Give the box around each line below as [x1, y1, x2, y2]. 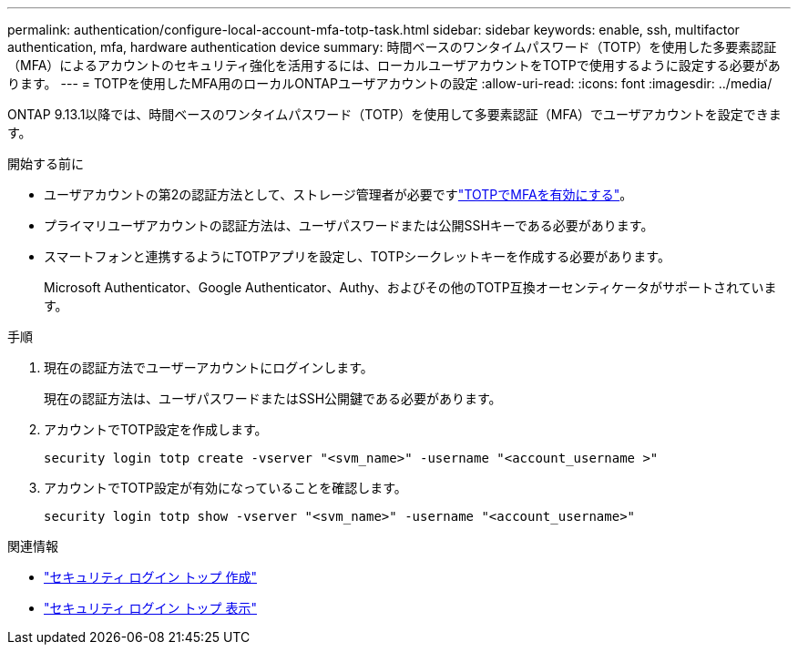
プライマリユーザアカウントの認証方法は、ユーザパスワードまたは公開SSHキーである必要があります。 [44, 218, 654, 233]
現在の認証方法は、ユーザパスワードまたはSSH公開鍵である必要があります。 [44, 391, 502, 406]
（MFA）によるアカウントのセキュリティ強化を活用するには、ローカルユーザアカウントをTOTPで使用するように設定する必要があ [7, 57, 781, 73]
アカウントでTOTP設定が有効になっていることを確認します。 [44, 480, 407, 495]
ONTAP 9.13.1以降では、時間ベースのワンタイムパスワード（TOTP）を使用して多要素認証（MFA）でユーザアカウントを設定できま [7, 107, 782, 122]
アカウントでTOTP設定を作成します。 [44, 422, 268, 437]
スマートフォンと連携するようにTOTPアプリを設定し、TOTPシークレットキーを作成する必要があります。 [44, 249, 670, 264]
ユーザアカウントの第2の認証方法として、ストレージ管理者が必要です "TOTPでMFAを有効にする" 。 [44, 187, 633, 202]
